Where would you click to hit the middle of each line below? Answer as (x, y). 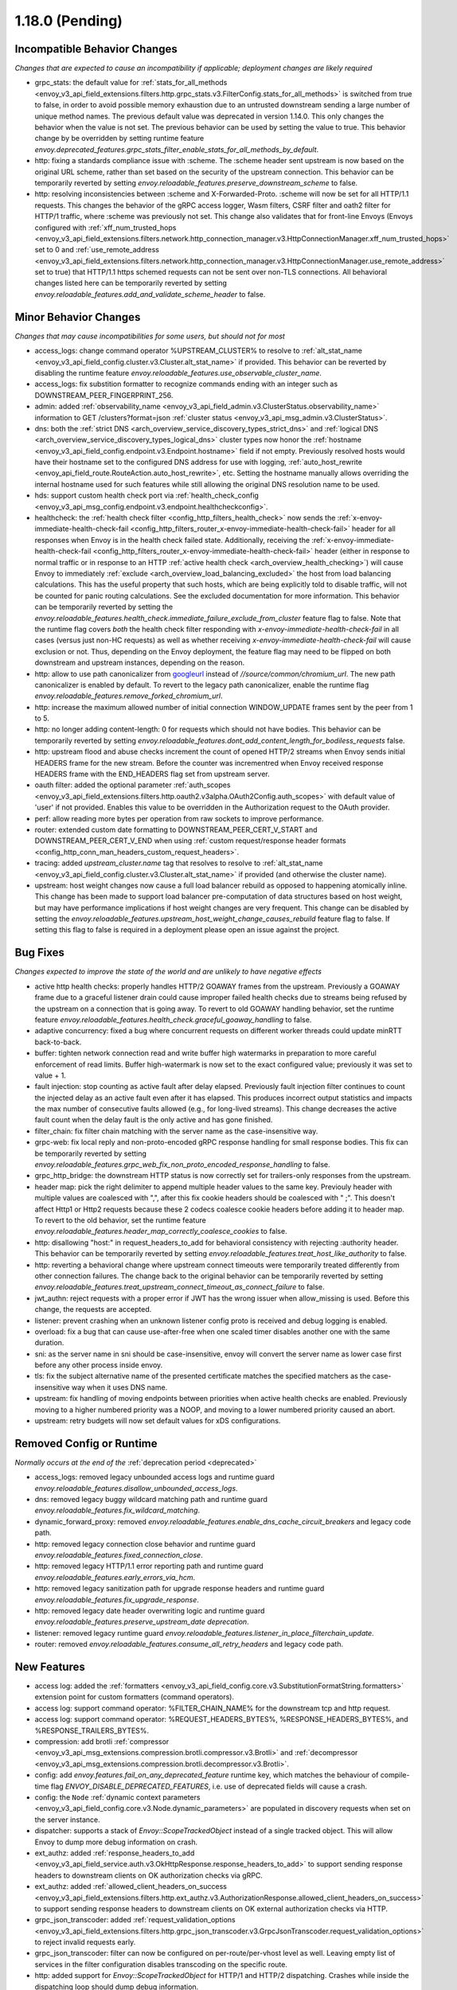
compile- (395, 1775)
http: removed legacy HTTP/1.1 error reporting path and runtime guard (149, 1566)
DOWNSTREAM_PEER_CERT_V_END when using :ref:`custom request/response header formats (190, 841)
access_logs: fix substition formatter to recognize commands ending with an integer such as (186, 384)
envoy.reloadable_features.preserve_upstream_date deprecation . (142, 1622)
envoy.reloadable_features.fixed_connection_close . (119, 1555)
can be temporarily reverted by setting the (104, 607)
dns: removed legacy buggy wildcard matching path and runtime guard (151, 1500)
